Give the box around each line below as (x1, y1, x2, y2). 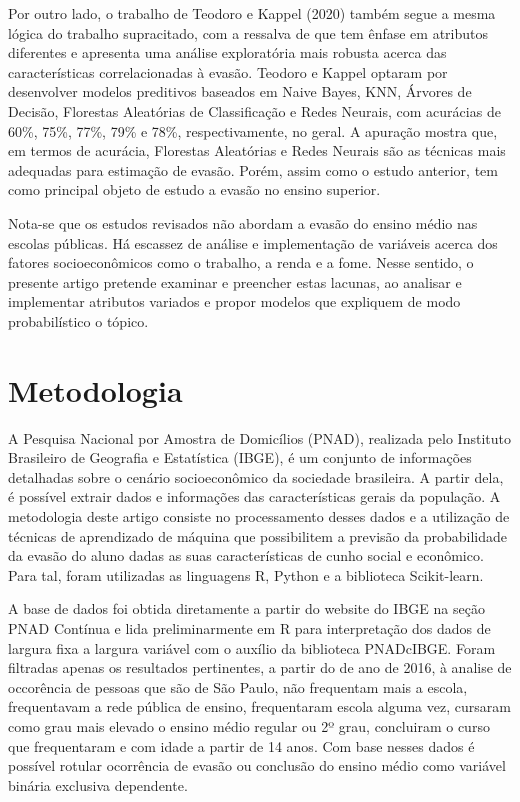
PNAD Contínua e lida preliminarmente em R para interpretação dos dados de (8, 617, 491, 638)
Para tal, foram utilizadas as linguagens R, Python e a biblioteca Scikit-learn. (8, 564, 484, 585)
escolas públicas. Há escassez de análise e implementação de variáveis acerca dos (8, 232, 498, 253)
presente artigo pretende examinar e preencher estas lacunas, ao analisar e (8, 271, 462, 292)
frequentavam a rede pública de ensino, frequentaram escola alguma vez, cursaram (8, 696, 511, 717)
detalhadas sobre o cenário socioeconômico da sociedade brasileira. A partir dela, (8, 466, 504, 487)
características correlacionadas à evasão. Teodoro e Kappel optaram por (8, 61, 448, 82)
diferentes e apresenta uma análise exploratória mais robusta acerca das (8, 42, 447, 63)
